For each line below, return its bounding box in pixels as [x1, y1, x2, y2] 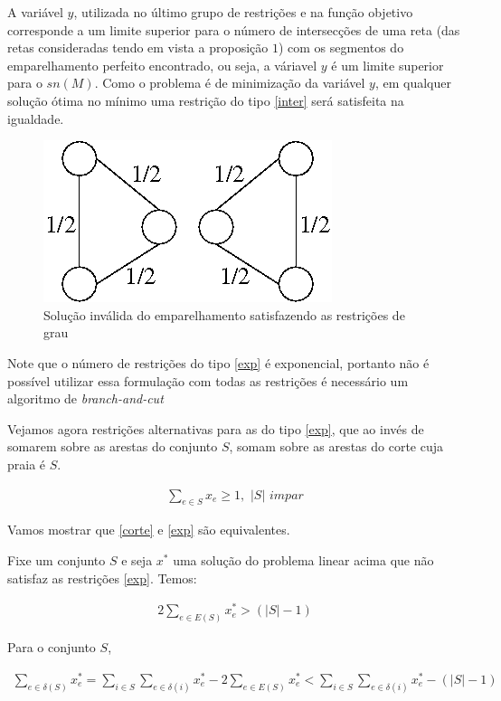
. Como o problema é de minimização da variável [94, 73, 365, 92]
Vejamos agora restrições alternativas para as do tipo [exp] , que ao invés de [7, 419, 424, 438]
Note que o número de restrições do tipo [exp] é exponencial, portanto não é [7, 353, 430, 372]
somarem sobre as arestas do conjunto [7, 437, 218, 456]
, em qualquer [374, 73, 451, 92]
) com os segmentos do [278, 38, 404, 57]
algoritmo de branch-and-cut [7, 389, 164, 408]
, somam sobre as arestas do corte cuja [229, 437, 444, 456]
